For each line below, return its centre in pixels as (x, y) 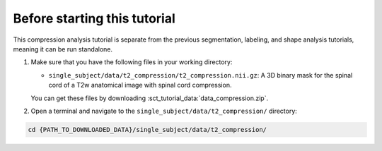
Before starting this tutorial (94, 18)
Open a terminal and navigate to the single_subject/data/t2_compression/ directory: (164, 111)
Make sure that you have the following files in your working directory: (132, 62)
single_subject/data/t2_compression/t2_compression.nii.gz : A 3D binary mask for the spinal (201, 75)
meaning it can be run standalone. (63, 49)
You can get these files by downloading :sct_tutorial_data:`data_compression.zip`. (150, 98)
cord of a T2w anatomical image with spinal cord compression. (140, 85)
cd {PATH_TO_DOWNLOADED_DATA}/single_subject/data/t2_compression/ (147, 129)
